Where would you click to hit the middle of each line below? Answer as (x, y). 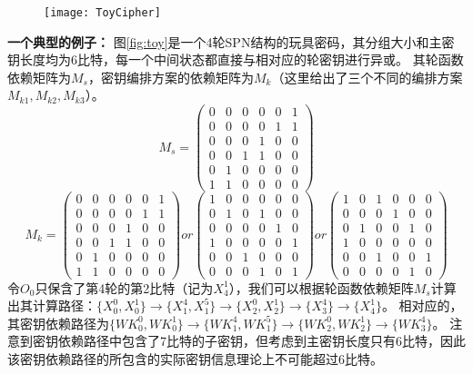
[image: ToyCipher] (102, 13)
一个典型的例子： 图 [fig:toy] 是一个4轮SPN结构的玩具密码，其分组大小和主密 (231, 41)
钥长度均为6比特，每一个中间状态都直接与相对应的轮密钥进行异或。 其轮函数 (236, 59)
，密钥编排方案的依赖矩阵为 (171, 77)
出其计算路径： (52, 305)
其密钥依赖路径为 (58, 323)
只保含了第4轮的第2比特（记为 (124, 287)
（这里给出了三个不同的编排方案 (367, 77)
